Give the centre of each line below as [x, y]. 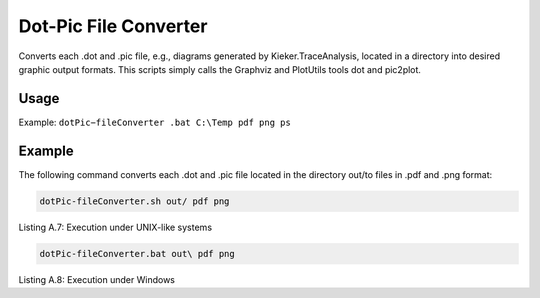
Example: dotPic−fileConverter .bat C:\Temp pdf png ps [155, 122]
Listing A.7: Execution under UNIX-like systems [115, 227]
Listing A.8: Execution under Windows [96, 279]
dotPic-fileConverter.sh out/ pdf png [134, 201]
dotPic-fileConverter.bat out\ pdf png [137, 253]
